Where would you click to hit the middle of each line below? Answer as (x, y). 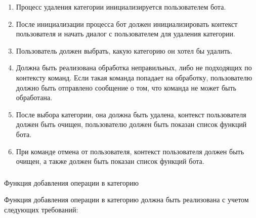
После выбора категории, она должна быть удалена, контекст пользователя (131, 114)
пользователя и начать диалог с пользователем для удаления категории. (125, 34)
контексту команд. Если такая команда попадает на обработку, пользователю (134, 77)
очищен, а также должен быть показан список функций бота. (110, 161)
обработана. (34, 97)
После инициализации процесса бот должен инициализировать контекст (127, 24)
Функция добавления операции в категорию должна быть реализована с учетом (126, 200)
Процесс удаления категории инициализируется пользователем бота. (121, 7)
